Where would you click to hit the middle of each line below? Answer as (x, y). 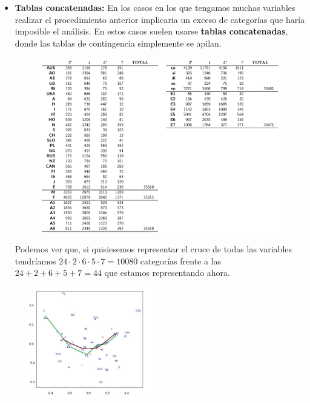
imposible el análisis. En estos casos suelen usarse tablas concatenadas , (151, 31)
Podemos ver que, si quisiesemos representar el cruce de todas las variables (153, 249)
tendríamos (35, 260)
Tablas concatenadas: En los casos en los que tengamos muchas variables (155, 7)
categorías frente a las (181, 260)
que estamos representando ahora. (167, 273)
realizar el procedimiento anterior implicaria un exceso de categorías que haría (160, 19)
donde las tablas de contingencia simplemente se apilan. (118, 43)
